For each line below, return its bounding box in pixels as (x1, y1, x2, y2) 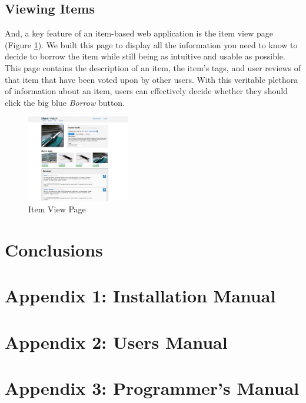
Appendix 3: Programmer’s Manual (5, 375, 300, 399)
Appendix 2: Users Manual (5, 329, 228, 354)
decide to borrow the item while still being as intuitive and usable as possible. (5, 50, 285, 62)
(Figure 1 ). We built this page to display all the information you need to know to (5, 38, 298, 51)
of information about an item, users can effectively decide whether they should (5, 85, 288, 97)
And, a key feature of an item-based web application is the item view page (5, 27, 273, 39)
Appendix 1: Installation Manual (5, 284, 276, 308)
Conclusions (5, 237, 103, 261)
